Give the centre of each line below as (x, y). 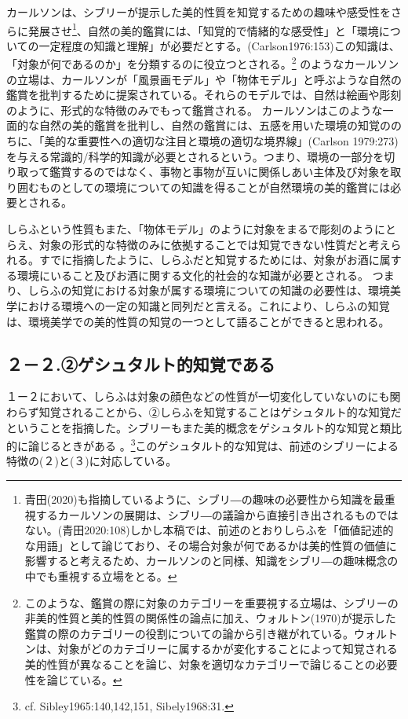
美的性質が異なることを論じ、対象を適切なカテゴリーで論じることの (200, 664)
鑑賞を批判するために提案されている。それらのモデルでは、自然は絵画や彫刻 (204, 95)
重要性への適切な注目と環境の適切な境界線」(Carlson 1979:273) (238, 141)
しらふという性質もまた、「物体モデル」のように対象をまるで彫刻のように (196, 229)
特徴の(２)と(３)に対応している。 (92, 461)
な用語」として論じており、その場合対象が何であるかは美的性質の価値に (211, 545)
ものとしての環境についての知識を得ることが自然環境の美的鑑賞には (215, 187)
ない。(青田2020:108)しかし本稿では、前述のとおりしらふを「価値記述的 (209, 530)
